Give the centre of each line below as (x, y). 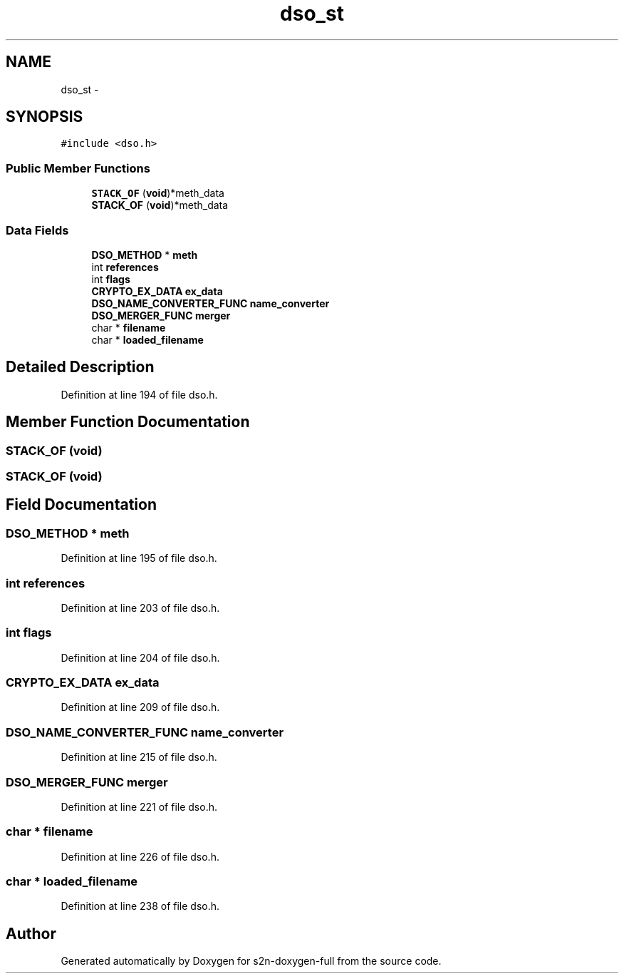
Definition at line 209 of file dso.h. (140, 707)
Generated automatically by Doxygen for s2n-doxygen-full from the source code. (251, 961)
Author (31, 933)
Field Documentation (81, 505)
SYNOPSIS (45, 117)
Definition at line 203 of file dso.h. (140, 608)
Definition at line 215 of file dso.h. (139, 757)
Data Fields (37, 230)
